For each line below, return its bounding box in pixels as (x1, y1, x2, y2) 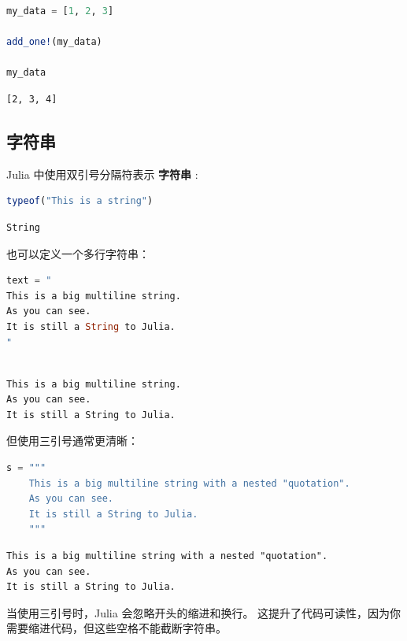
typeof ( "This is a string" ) (6, 195, 154, 207)
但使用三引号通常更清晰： (6, 432, 139, 449)
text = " (6, 275, 52, 287)
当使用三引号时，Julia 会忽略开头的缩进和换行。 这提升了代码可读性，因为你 (6, 604, 401, 621)
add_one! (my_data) (6, 36, 102, 48)
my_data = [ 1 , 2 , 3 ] (6, 6, 114, 17)
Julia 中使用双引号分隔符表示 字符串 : (6, 165, 198, 182)
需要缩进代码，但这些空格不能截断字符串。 (6, 620, 227, 636)
